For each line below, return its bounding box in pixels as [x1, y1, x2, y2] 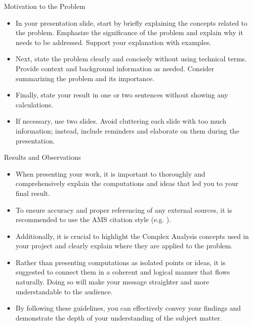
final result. [15, 187, 50, 198]
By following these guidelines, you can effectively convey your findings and [15, 303, 241, 313]
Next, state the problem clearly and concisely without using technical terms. [15, 53, 247, 64]
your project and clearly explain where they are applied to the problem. [15, 240, 233, 251]
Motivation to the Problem [4, 1, 85, 11]
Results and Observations [4, 152, 81, 162]
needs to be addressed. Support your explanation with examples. [15, 37, 211, 47]
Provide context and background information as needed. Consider [15, 63, 214, 73]
